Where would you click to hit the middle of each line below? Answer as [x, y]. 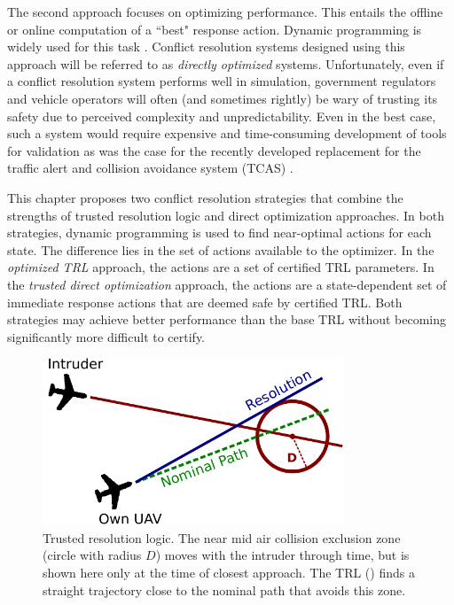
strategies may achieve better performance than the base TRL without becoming [227, 319]
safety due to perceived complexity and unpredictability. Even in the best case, [222, 116]
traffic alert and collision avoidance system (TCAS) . [150, 168]
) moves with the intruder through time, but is [282, 555]
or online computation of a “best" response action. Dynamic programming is [215, 29]
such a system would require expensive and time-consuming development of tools [227, 133]
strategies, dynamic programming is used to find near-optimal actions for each [219, 233]
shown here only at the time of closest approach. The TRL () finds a [229, 573]
